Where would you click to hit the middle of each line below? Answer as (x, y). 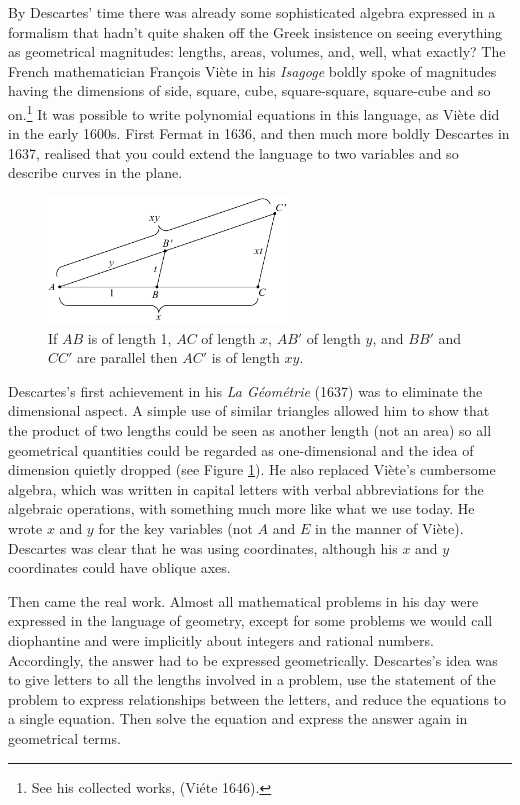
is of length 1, (129, 337)
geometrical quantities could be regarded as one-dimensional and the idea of (241, 449)
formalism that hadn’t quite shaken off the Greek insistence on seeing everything (255, 31)
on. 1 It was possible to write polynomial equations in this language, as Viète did (254, 112)
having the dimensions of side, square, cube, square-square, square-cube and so (249, 90)
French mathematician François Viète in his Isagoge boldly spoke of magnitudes (252, 70)
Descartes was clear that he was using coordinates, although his (203, 547)
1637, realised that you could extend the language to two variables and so (233, 152)
